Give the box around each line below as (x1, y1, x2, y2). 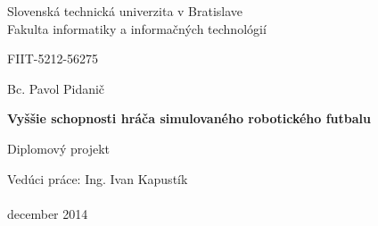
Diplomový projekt (7, 138, 110, 157)
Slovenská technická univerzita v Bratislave (7, 2, 243, 20)
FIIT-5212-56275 (7, 49, 99, 68)
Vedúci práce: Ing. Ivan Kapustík (7, 169, 188, 188)
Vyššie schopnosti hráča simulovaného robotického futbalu (7, 109, 371, 128)
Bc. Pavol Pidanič (7, 79, 105, 97)
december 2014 (7, 204, 88, 222)
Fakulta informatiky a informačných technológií (7, 19, 267, 38)
